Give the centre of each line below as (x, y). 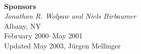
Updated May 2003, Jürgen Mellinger (62, 45)
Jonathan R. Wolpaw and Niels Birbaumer (70, 16)
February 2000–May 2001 (44, 36)
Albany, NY (23, 25)
